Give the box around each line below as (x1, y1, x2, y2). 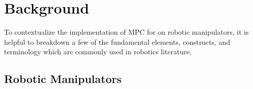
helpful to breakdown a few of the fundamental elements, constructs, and (4, 36, 230, 47)
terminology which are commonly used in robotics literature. (4, 46, 192, 57)
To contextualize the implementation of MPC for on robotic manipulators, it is (4, 27, 249, 37)
